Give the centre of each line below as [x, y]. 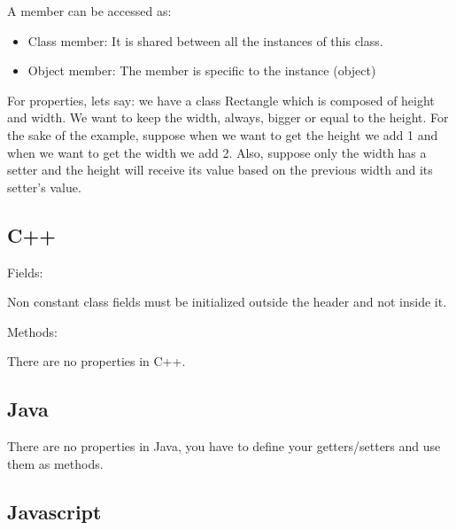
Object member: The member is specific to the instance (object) [202, 70]
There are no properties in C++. [97, 361]
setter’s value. [44, 187]
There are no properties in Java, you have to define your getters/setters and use [224, 446]
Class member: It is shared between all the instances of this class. [205, 40]
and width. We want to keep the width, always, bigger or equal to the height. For [228, 117]
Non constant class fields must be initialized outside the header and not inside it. [227, 302]
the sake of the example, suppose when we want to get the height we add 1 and [223, 134]
